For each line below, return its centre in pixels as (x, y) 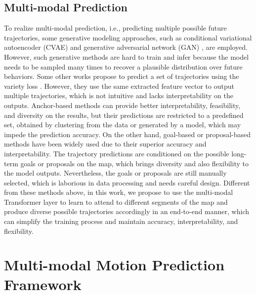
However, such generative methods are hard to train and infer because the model (127, 56)
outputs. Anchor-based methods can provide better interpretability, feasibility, (122, 105)
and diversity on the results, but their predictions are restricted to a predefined (124, 115)
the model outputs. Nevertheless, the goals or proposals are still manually (115, 173)
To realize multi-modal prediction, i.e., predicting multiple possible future (115, 28)
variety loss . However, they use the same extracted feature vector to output (119, 86)
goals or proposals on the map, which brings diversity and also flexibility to (134, 163)
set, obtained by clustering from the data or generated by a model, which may (123, 125)
